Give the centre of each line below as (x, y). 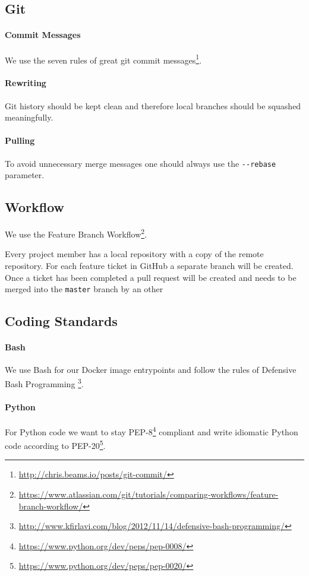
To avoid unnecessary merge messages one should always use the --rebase (141, 163)
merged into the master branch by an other (84, 289)
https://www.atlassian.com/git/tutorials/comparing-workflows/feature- (149, 494)
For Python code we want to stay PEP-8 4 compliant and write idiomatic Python (152, 431)
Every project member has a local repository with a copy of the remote (134, 254)
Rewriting (26, 83)
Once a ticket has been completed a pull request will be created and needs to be (151, 277)
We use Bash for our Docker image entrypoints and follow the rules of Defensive (151, 370)
